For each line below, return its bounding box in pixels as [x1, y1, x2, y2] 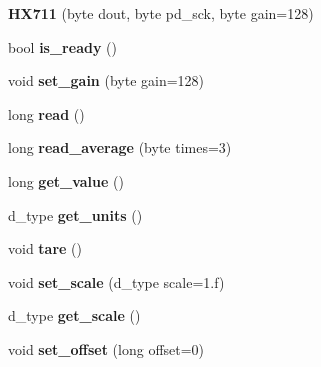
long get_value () [8, 170, 124, 191]
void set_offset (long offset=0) [8, 338, 205, 359]
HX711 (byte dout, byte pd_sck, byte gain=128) [8, 3, 314, 23]
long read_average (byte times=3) [8, 137, 232, 158]
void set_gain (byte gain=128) [8, 70, 205, 91]
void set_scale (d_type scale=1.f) [8, 271, 225, 292]
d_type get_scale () [8, 305, 141, 326]
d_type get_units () [8, 204, 143, 225]
